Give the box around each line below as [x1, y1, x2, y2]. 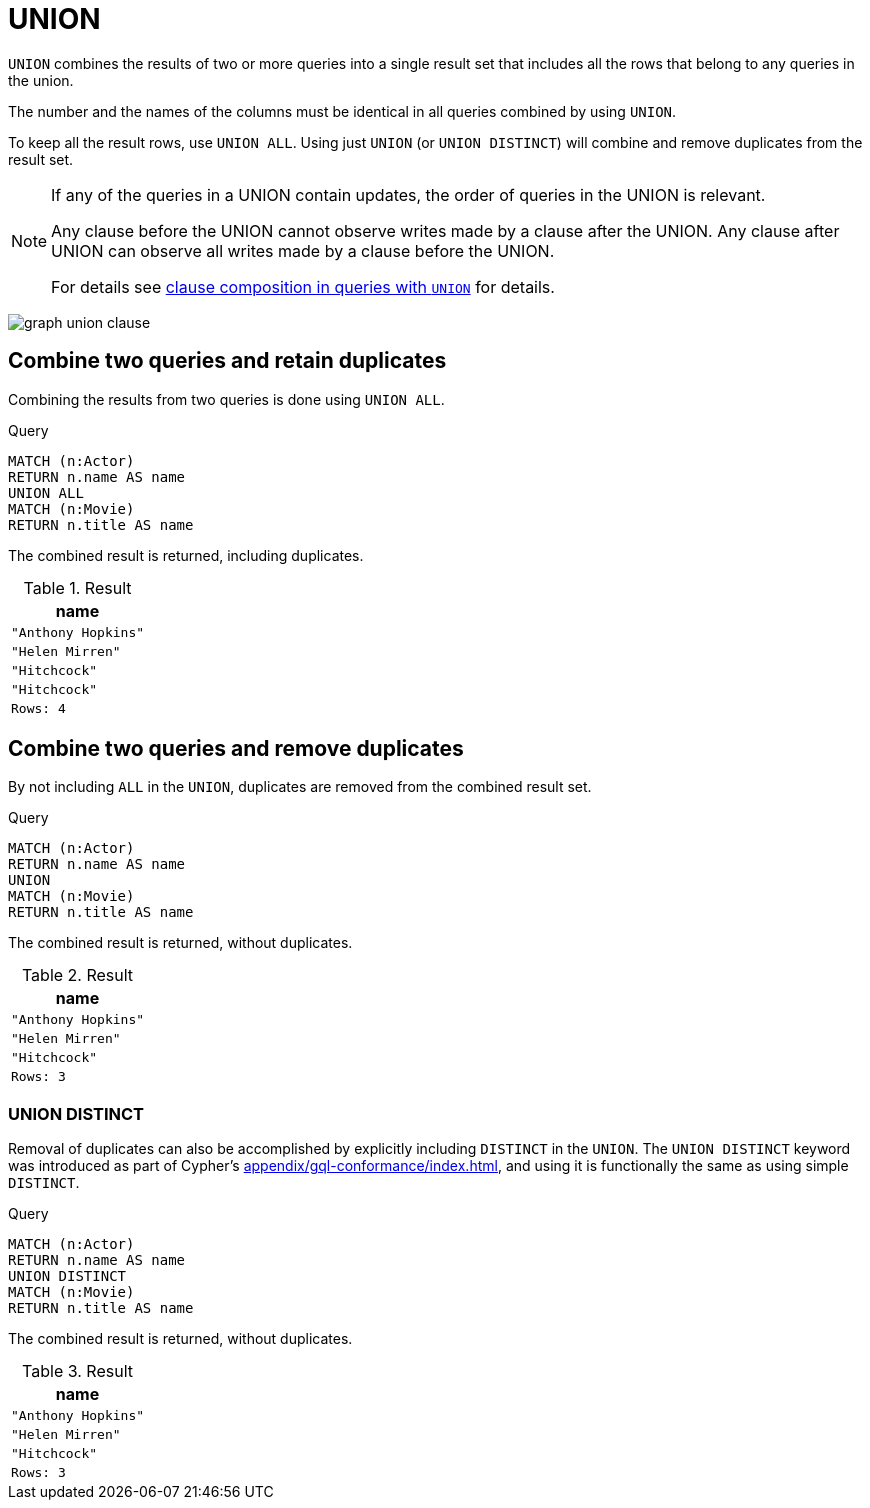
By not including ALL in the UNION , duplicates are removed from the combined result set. [8, 778, 592, 796]
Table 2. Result [21, 965, 134, 986]
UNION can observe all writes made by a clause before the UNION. [51, 240, 555, 261]
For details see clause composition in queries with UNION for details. [51, 276, 555, 297]
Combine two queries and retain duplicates [8, 348, 447, 374]
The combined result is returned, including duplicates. [8, 546, 364, 564]
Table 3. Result [22, 1361, 133, 1382]
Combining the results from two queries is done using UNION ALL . [8, 390, 445, 408]
